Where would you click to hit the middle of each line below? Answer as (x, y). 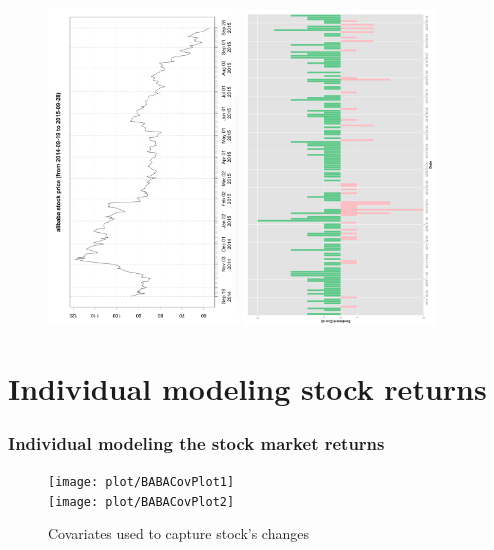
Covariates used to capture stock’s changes (178, 533)
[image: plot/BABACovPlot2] (141, 501)
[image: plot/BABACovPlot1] (141, 481)
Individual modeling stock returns (247, 388)
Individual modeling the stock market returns (196, 442)
